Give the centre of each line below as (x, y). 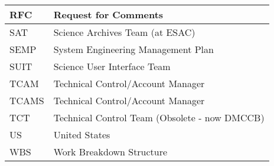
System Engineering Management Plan (133, 49)
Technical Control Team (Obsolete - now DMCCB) (159, 117)
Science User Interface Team (112, 66)
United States (82, 135)
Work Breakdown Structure (110, 152)
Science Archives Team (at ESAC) (124, 32)
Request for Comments (108, 14)
